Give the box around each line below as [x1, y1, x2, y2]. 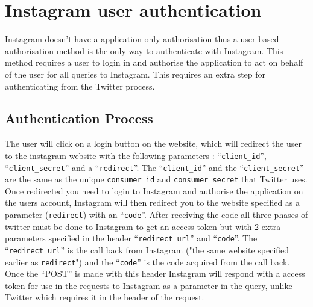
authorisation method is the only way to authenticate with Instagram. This [5, 44, 283, 57]
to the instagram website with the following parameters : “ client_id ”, [5, 149, 267, 161]
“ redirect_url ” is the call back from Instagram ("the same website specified [5, 243, 289, 256]
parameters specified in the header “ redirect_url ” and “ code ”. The [5, 232, 258, 244]
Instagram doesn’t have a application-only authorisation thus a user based [5, 33, 279, 45]
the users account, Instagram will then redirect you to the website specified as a [5, 196, 300, 209]
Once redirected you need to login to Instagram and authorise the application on [5, 184, 303, 197]
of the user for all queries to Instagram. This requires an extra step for [5, 67, 266, 80]
